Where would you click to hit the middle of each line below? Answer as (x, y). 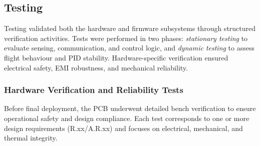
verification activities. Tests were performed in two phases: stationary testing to (126, 38)
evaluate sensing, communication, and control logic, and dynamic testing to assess (129, 48)
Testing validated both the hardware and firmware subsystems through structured (130, 28)
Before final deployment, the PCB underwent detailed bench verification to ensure (130, 108)
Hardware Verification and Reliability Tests (94, 90)
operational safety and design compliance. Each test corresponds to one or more (127, 118)
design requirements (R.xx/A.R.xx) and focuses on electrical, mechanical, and (123, 128)
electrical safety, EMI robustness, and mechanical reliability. (96, 67)
